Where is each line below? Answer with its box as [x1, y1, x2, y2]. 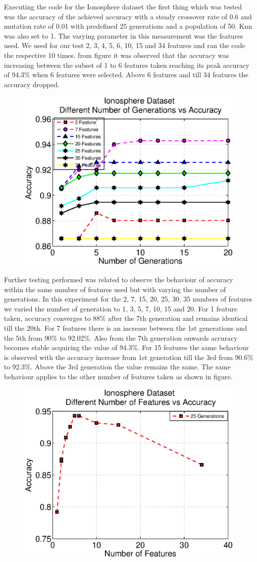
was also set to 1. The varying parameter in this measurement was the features [4, 30, 243, 41]
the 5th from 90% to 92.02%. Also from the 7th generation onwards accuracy [4, 332, 238, 343]
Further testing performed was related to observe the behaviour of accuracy [4, 274, 233, 284]
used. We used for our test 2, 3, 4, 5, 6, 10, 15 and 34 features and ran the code [4, 40, 245, 51]
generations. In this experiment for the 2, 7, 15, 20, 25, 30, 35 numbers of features [4, 294, 253, 304]
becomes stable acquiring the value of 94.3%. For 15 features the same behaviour [4, 342, 249, 353]
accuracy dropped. [4, 79, 60, 89]
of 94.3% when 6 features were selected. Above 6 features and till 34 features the [4, 69, 249, 80]
